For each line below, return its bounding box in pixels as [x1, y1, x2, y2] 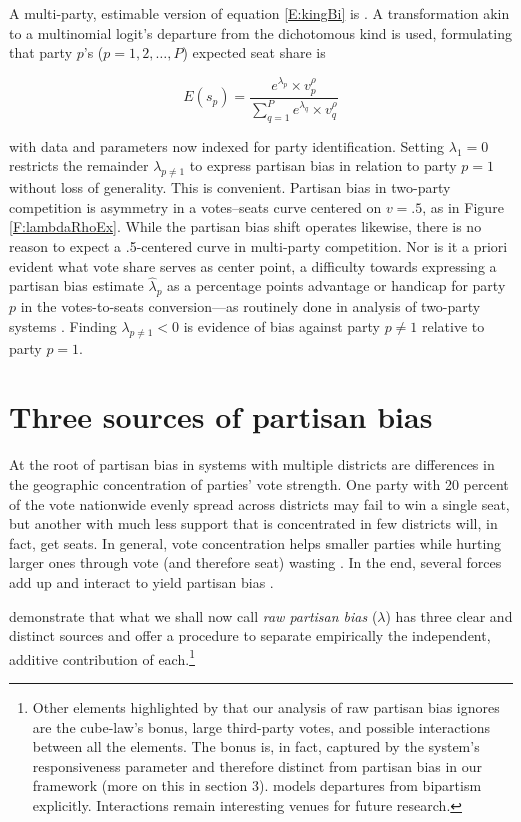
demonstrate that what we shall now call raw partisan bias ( [9, 605, 378, 626]
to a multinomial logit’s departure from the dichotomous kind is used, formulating [9, 22, 512, 43]
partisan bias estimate [9, 275, 144, 296]
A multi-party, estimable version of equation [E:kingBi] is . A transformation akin [9, 3, 510, 23]
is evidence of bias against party [183, 315, 380, 336]
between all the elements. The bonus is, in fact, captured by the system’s [32, 736, 480, 757]
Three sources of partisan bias [9, 396, 433, 437]
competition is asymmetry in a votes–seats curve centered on [9, 196, 382, 217]
